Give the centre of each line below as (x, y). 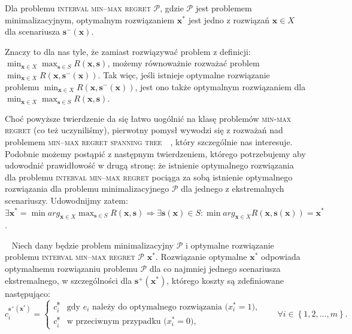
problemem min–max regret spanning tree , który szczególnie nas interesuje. (149, 141)
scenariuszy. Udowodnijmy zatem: (66, 200)
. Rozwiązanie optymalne (201, 257)
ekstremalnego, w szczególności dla (69, 280)
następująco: (28, 293)
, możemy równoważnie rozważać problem (183, 63)
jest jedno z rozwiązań (229, 19)
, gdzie (172, 8)
